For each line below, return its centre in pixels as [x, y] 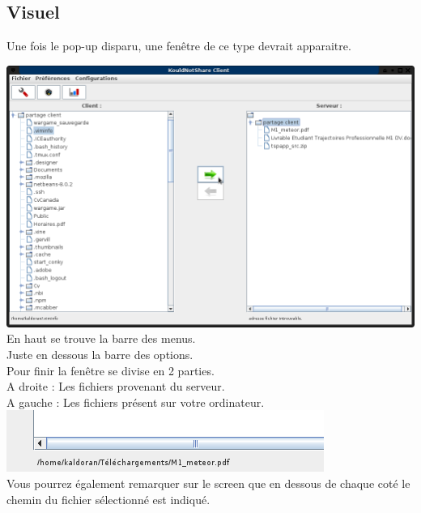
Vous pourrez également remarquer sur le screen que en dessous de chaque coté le [208, 483]
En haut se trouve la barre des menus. [101, 338]
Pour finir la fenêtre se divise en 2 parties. [111, 370]
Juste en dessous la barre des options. [100, 355]
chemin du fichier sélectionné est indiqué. [108, 499]
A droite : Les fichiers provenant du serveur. [116, 386]
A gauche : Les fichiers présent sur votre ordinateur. [136, 402]
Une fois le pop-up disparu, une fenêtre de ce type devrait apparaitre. [179, 46]
